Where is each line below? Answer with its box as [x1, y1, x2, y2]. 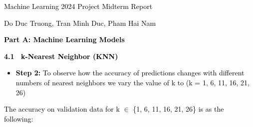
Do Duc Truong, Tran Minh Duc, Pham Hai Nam [4, 17, 156, 28]
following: [4, 113, 33, 124]
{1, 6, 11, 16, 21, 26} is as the [133, 104, 224, 114]
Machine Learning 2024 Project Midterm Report [4, 1, 153, 11]
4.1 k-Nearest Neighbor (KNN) [4, 51, 118, 61]
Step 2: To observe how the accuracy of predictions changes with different [15, 67, 245, 78]
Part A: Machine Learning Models [4, 34, 125, 45]
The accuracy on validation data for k [4, 104, 120, 114]
